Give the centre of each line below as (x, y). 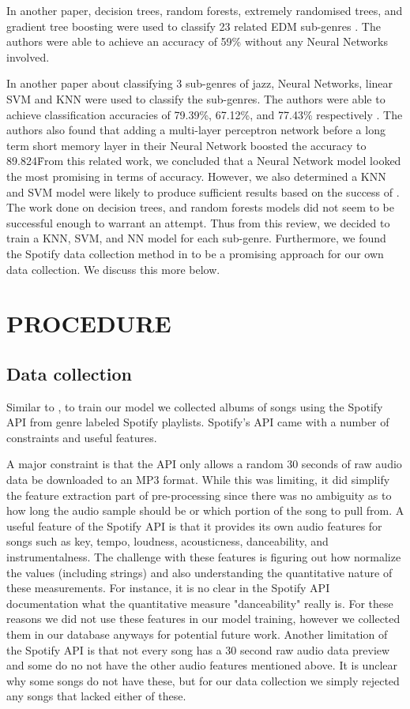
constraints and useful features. (82, 437)
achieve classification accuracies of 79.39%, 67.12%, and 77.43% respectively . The (205, 114)
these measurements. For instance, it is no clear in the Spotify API (168, 588)
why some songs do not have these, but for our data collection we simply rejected (203, 680)
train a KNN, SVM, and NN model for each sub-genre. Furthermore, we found (196, 238)
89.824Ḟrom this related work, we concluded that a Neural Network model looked (204, 161)
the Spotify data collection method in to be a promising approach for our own (195, 253)
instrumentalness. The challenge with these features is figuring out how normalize (204, 557)
